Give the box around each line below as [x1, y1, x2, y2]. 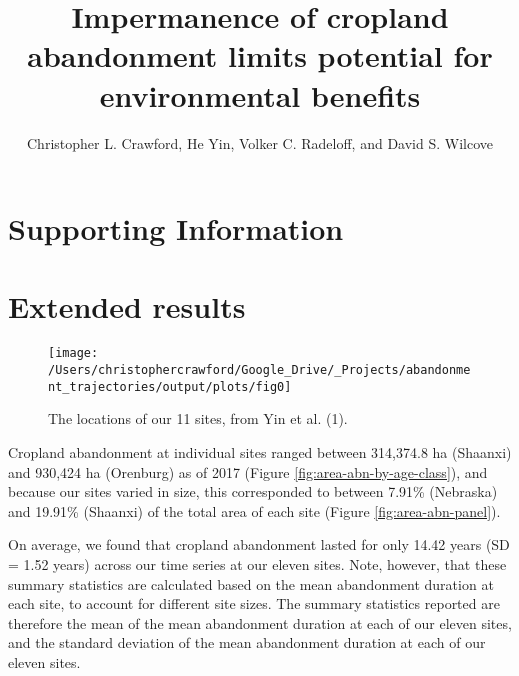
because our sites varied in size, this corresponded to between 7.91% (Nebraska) [8, 481, 498, 502]
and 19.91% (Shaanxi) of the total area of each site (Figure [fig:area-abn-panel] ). [8, 500, 501, 521]
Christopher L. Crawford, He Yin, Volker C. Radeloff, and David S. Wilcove [27, 132, 493, 153]
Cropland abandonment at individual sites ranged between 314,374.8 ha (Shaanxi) [8, 441, 512, 462]
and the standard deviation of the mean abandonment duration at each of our [8, 632, 486, 653]
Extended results [8, 286, 246, 327]
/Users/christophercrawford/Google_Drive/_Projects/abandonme [48, 363, 471, 378]
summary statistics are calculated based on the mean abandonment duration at [8, 573, 494, 594]
